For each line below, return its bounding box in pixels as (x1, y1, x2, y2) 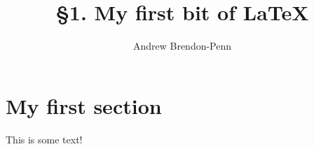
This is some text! (6, 132, 83, 146)
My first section (6, 91, 162, 120)
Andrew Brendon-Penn (132, 38, 232, 53)
